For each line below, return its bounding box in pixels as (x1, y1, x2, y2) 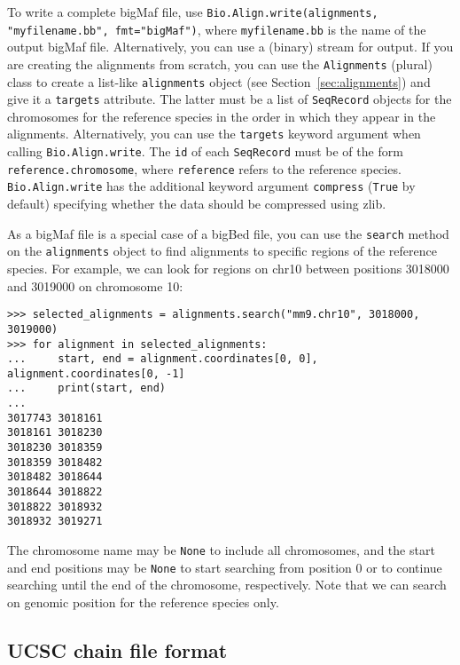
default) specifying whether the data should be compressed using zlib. (7, 194, 386, 213)
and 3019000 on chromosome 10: (7, 276, 183, 295)
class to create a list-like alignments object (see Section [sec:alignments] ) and (7, 72, 431, 91)
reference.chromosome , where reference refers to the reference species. (7, 159, 402, 178)
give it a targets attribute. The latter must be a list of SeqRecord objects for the (7, 90, 452, 108)
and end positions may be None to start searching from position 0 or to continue (7, 558, 442, 576)
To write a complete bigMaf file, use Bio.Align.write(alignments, (7, 3, 378, 20)
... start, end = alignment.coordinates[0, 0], (7, 352, 318, 366)
